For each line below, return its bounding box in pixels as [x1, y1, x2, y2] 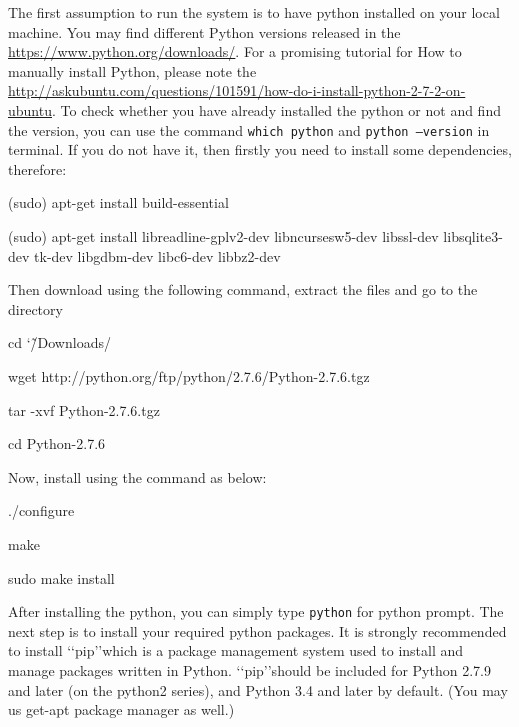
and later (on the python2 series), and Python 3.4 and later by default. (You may [8, 679, 508, 700]
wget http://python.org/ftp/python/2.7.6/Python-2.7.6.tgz [8, 365, 370, 386]
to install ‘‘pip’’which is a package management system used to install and [8, 640, 464, 661]
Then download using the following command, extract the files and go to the [8, 279, 478, 300]
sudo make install [8, 567, 115, 588]
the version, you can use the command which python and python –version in [8, 119, 490, 140]
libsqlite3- [443, 226, 503, 246]
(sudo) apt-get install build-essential [8, 192, 229, 213]
